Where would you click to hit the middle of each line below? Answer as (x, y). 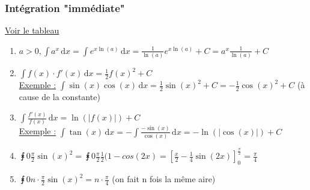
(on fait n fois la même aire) (164, 179)
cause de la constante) (59, 97)
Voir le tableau (32, 30)
